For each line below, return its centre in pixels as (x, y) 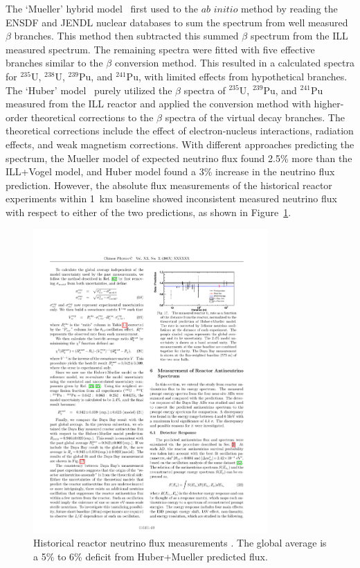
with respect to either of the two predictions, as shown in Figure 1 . (148, 212)
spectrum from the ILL (299, 36)
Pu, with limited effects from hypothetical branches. (237, 76)
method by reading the (289, 8)
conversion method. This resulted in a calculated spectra (235, 63)
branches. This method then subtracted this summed (126, 36)
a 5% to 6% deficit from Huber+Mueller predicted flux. (151, 556)
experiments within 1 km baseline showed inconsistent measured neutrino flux (171, 198)
